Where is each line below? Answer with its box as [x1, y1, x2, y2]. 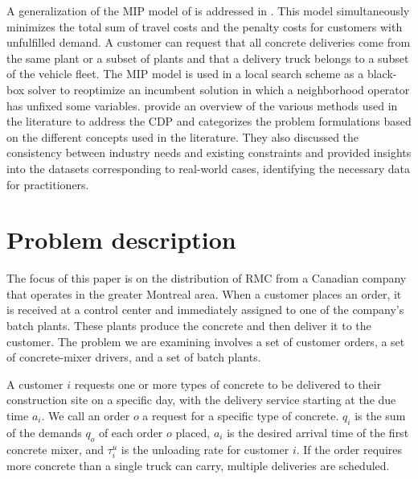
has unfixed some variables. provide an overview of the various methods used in [6, 97, 398, 114]
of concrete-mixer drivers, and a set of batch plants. [6, 349, 261, 365]
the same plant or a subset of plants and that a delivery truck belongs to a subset [6, 49, 409, 66]
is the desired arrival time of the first [227, 423, 409, 440]
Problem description [6, 223, 236, 256]
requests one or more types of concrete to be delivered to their [74, 375, 382, 392]
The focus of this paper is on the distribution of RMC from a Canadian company [6, 270, 407, 287]
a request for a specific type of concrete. [142, 407, 339, 423]
